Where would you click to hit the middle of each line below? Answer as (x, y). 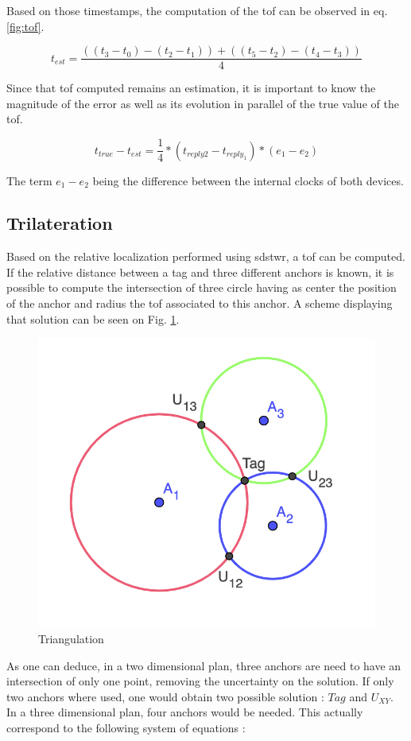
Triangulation (71, 638)
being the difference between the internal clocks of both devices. (248, 180)
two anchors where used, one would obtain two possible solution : (165, 696)
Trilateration (60, 223)
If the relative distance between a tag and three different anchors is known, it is (200, 272)
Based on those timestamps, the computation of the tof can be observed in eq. (197, 10)
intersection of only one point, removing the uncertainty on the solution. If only (200, 681)
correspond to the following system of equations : (126, 727)
